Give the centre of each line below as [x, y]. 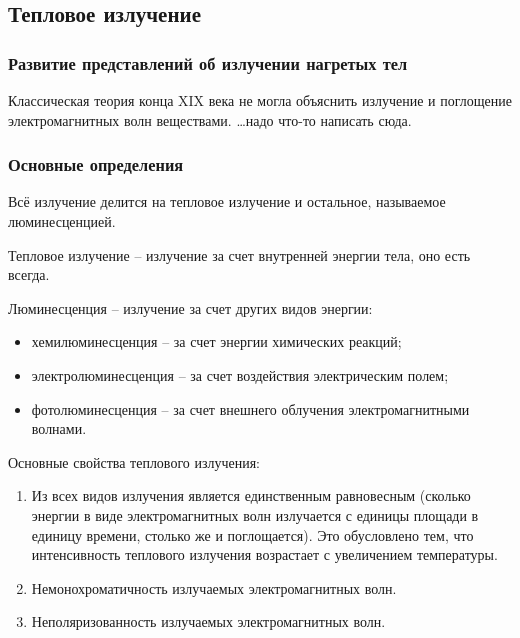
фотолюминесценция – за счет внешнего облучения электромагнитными [250, 408]
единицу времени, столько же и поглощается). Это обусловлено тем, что [252, 534]
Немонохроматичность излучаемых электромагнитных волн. [214, 587]
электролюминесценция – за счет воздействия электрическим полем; [240, 374]
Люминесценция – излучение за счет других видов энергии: [190, 307]
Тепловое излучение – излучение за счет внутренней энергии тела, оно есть [239, 254]
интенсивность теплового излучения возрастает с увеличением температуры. [264, 554]
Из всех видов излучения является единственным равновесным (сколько [251, 495]
